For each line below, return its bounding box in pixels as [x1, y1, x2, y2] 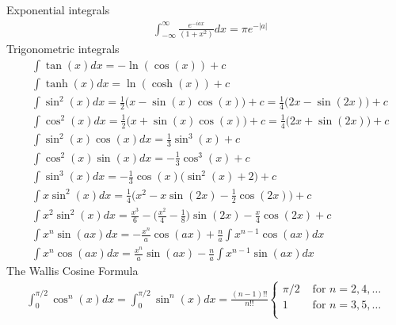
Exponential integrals [6, 2, 110, 17]
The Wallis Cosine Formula [6, 262, 139, 279]
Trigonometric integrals [6, 40, 120, 56]
